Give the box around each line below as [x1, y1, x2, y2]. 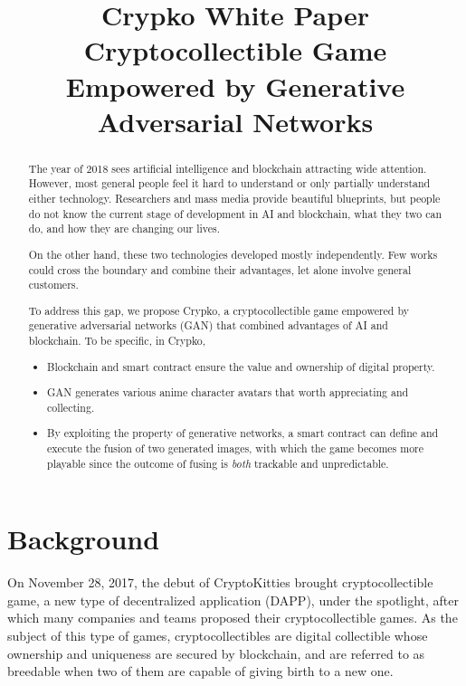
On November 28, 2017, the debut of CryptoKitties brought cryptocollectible [7, 573, 433, 592]
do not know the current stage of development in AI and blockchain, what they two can [28, 205, 442, 221]
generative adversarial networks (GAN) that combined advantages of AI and [28, 318, 388, 333]
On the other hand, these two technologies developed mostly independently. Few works [28, 246, 438, 262]
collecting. [47, 399, 95, 414]
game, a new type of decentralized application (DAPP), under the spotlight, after [7, 590, 459, 609]
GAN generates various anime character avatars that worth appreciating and [47, 385, 409, 400]
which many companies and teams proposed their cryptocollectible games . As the [7, 608, 458, 627]
